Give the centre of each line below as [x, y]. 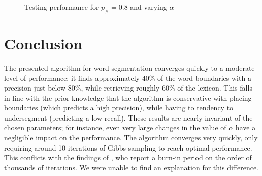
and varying [149, 7]
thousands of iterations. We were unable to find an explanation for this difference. [132, 167]
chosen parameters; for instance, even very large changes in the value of [115, 127]
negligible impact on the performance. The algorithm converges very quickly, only [131, 138]
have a [245, 127]
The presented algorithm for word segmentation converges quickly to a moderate [129, 67]
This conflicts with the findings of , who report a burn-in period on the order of [128, 157]
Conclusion [43, 43]
